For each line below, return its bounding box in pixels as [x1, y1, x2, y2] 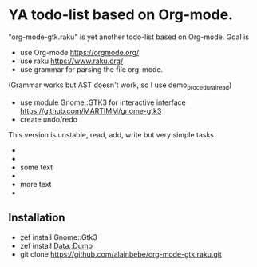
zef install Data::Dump [19, 241, 93, 250]
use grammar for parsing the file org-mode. [19, 64, 164, 74]
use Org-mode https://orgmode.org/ [19, 47, 140, 57]
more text [19, 179, 52, 189]
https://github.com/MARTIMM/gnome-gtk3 [19, 106, 162, 115]
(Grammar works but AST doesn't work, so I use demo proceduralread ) [8, 80, 232, 91]
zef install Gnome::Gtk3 [19, 232, 97, 241]
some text [19, 162, 53, 172]
